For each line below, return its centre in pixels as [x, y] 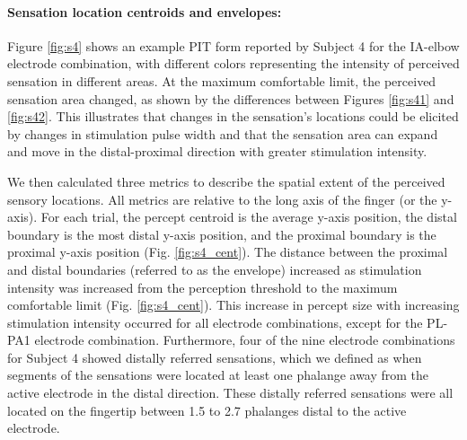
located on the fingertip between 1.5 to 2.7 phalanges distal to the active [207, 410]
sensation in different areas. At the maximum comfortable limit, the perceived [222, 80]
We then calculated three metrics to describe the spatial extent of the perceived [226, 181]
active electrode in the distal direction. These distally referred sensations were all [230, 393]
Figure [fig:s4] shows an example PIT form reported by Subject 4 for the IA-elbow [233, 45]
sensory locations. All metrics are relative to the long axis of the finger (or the [222, 199]
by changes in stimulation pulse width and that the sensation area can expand [223, 133]
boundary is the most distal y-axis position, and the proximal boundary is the [222, 234]
